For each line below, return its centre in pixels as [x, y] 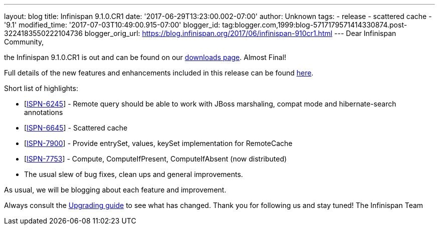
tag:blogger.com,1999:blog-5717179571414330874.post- [315, 25]
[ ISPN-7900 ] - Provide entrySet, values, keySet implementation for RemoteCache [158, 143]
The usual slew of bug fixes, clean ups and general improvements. [134, 174]
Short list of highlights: [41, 88]
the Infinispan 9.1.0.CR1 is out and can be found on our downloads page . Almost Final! [145, 57]
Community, [24, 42]
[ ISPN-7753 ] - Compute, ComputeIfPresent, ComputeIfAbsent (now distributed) [156, 159]
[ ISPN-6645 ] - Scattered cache [76, 128]
